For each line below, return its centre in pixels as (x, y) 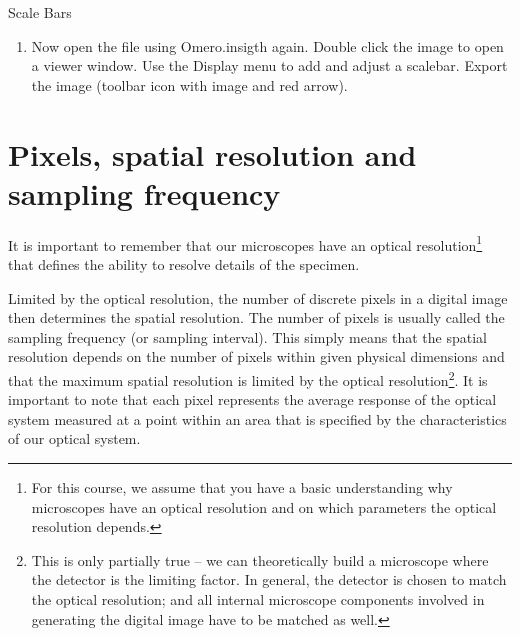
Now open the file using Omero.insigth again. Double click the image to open (267, 45)
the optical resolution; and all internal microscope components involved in (258, 598)
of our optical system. (74, 438)
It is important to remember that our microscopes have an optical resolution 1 (245, 243)
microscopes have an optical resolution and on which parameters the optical (264, 506)
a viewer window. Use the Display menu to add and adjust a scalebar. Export (269, 65)
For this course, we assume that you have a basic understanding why (242, 486)
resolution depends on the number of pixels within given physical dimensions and (256, 356)
